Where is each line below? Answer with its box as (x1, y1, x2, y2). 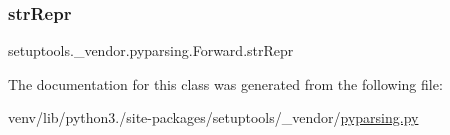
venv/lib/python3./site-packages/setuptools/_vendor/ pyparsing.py (8, 107, 419, 128)
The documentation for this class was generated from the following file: (8, 73, 443, 94)
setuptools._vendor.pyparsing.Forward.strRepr (8, 40, 294, 61)
